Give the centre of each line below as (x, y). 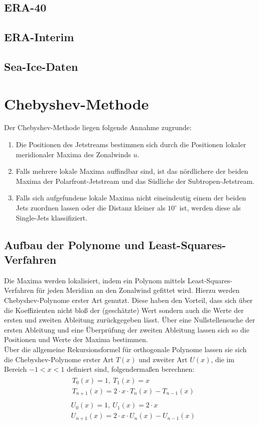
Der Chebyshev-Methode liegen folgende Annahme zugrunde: (98, 127)
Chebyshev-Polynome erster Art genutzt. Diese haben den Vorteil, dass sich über (128, 300)
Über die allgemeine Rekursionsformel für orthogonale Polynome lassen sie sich (125, 349)
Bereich (16, 369)
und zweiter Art (163, 359)
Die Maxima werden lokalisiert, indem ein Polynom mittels (95, 280)
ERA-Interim (39, 37)
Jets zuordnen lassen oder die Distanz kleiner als (91, 208)
